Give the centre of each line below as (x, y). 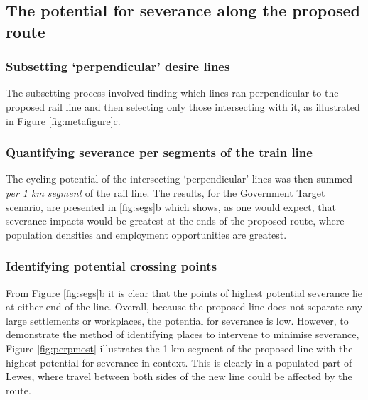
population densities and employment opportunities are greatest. (146, 234)
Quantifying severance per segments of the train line (159, 152)
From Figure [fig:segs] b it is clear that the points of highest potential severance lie (184, 292)
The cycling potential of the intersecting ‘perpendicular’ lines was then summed (179, 179)
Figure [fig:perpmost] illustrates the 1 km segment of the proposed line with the (179, 348)
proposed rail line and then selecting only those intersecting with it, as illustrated (183, 106)
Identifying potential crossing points (112, 266)
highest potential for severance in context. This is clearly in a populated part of (179, 362)
